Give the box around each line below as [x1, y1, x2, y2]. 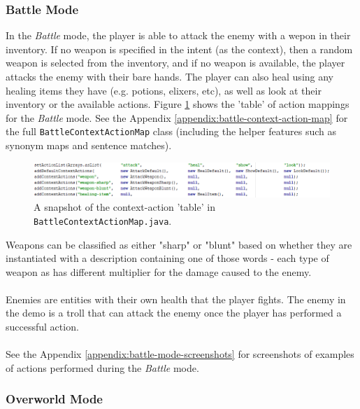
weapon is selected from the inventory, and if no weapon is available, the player [6, 55, 345, 70]
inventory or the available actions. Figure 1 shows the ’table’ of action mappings [6, 97, 350, 111]
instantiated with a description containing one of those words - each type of [6, 251, 329, 265]
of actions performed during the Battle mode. [6, 360, 199, 375]
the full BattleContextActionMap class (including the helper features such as [6, 124, 336, 139]
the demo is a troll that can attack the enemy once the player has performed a [6, 305, 342, 320]
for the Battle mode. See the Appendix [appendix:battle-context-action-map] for [6, 110, 348, 125]
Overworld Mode [6, 390, 103, 408]
